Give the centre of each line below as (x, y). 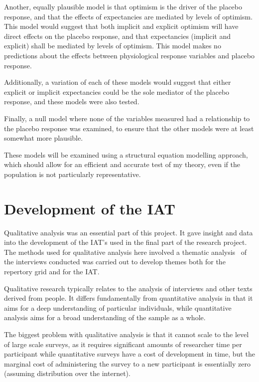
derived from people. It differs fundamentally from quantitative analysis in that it (129, 298)
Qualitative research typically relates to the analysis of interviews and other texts (128, 288)
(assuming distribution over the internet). (67, 373)
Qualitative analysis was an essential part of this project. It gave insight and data (129, 232)
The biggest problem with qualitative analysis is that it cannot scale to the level (127, 334)
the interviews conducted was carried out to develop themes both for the (115, 262)
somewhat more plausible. (44, 138)
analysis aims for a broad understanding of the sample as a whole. (105, 317)
